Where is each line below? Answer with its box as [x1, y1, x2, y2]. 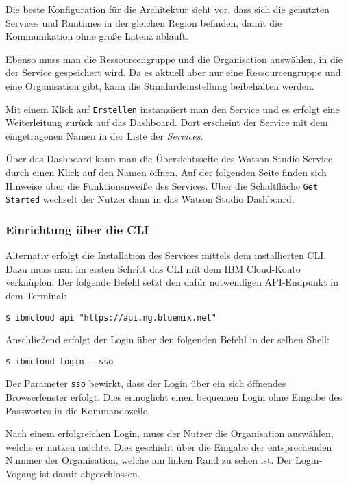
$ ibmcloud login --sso [5, 356, 114, 366]
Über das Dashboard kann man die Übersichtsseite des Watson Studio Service [5, 151, 333, 166]
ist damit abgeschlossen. [39, 467, 140, 481]
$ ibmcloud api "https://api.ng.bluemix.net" [5, 312, 216, 323]
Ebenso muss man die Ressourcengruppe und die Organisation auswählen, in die [5, 51, 343, 66]
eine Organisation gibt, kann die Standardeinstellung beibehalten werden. [5, 78, 314, 92]
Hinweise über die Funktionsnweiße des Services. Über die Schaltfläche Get [5, 178, 319, 192]
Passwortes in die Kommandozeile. [5, 403, 150, 417]
